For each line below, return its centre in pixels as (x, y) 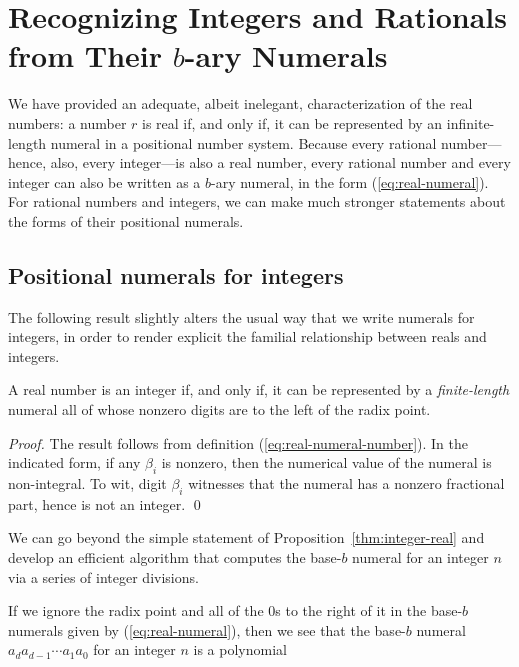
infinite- (470, 122)
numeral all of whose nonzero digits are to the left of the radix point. (219, 409)
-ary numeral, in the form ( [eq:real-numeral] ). (350, 181)
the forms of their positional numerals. (126, 220)
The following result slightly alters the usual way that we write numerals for (241, 316)
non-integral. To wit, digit (87, 483)
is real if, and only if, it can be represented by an (292, 122)
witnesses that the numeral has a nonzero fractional (346, 483)
